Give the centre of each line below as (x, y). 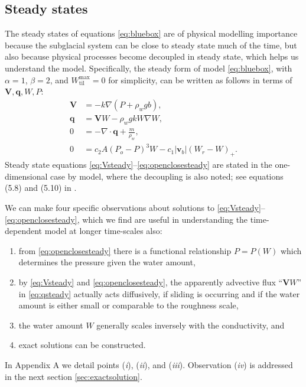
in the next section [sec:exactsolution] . (74, 376)
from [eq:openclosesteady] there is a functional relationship (125, 250)
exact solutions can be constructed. (82, 345)
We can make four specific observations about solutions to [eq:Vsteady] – (135, 208)
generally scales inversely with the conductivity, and (191, 325)
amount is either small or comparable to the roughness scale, (128, 305)
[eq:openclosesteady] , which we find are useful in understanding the (126, 219)
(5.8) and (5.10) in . (41, 188)
